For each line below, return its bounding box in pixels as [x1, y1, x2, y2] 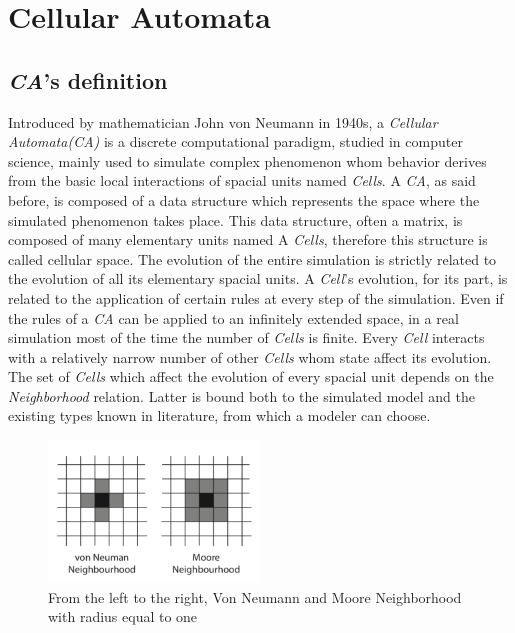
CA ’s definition [8, 64, 168, 95]
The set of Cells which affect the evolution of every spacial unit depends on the [8, 366, 494, 387]
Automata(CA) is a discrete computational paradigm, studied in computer [8, 131, 463, 152]
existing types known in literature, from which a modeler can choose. [8, 405, 431, 426]
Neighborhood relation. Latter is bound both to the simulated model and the [8, 385, 475, 406]
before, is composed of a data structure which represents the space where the [8, 189, 480, 210]
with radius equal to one [48, 606, 198, 627]
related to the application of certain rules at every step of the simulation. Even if [8, 287, 504, 308]
